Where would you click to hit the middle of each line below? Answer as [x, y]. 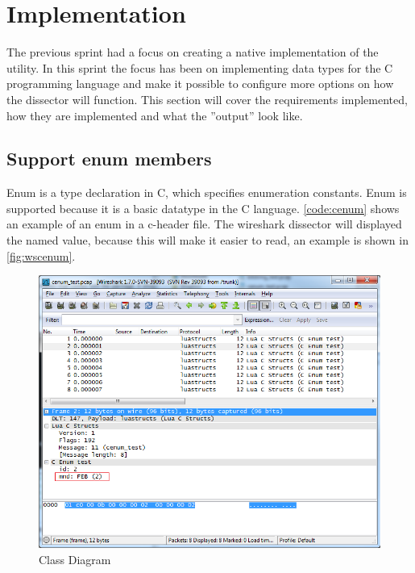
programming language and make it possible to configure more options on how [200, 84]
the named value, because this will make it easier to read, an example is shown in [207, 240]
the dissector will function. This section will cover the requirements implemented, [207, 99]
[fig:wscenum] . [41, 255]
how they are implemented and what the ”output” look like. [155, 115]
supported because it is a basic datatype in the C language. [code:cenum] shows [203, 208]
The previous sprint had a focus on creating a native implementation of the [193, 52]
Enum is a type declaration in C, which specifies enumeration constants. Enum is [207, 192]
